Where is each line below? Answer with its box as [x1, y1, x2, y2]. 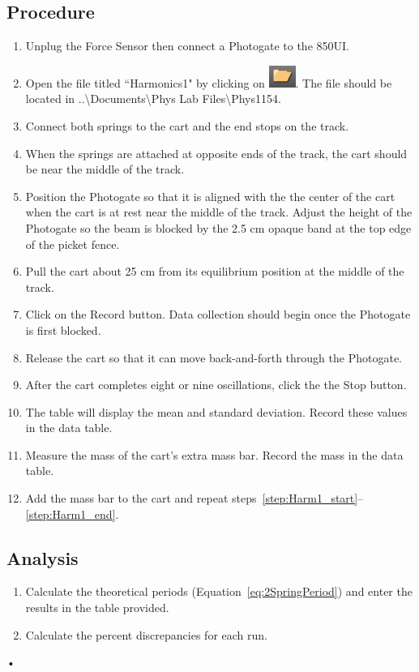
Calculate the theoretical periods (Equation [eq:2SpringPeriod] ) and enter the [25, 583, 413, 600]
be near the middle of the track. [25, 161, 185, 178]
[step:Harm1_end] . [25, 505, 119, 522]
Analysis [6, 545, 79, 570]
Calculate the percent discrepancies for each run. [25, 626, 267, 643]
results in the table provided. [25, 599, 169, 616]
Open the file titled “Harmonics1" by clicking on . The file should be [25, 74, 392, 91]
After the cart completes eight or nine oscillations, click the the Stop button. [25, 376, 407, 393]
